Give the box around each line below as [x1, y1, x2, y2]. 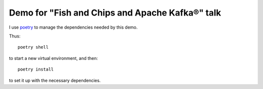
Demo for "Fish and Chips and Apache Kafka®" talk [9, 7, 222, 18]
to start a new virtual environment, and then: [9, 55, 98, 61]
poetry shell [18, 44, 49, 50]
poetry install [18, 67, 54, 72]
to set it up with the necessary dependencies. [9, 77, 101, 83]
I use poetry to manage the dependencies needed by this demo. [9, 24, 138, 30]
